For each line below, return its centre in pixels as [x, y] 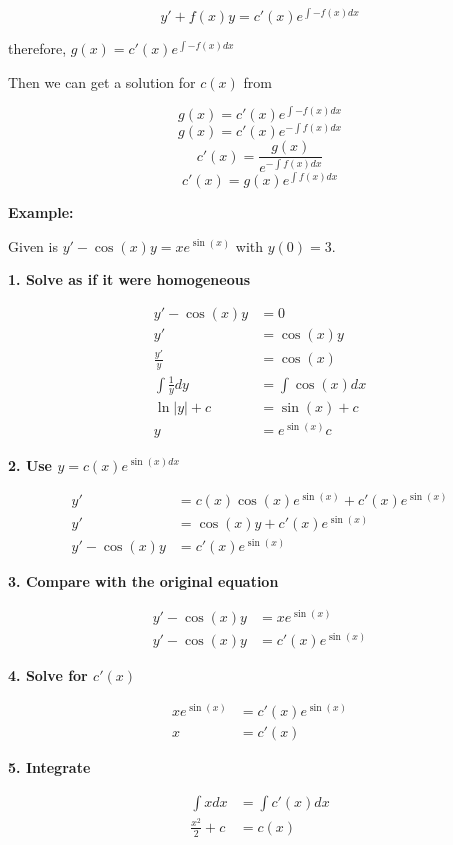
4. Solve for [48, 675]
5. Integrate [49, 766]
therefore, [37, 48]
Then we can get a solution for [102, 81]
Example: [41, 211]
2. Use [30, 464]
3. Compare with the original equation [143, 581]
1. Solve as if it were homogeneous [129, 279]
